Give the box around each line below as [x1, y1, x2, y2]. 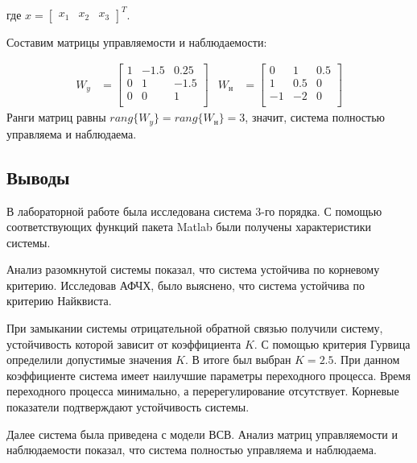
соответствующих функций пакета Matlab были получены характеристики [6, 218, 371, 235]
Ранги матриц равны [6, 109, 106, 126]
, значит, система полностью [245, 109, 385, 126]
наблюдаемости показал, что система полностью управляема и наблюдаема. [6, 441, 377, 458]
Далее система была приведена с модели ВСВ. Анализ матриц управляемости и [6, 425, 398, 442]
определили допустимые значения [6, 351, 172, 368]
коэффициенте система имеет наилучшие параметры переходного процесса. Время [6, 366, 411, 383]
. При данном [333, 351, 400, 368]
